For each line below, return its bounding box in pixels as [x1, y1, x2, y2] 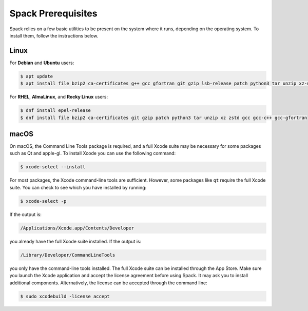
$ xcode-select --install [20, 164, 86, 170]
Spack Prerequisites [9, 8, 98, 19]
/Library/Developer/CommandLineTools [20, 252, 115, 258]
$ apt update [20, 73, 53, 79]
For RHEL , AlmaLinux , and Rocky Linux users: [9, 94, 108, 100]
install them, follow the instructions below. [9, 32, 99, 38]
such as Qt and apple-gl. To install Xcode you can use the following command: [9, 150, 176, 157]
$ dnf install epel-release [20, 108, 91, 113]
